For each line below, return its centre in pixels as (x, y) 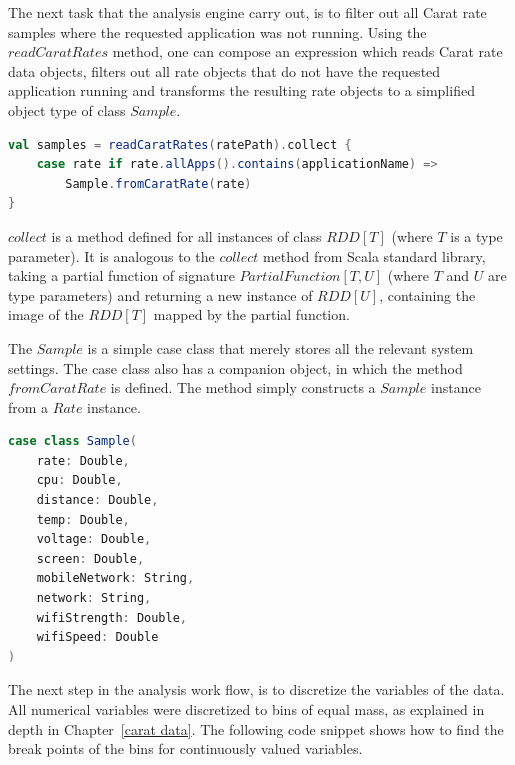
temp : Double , (83, 519)
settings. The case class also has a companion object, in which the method (235, 367)
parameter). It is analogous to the (111, 255)
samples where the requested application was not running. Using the (217, 31)
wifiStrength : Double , (112, 617)
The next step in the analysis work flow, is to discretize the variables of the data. (256, 689)
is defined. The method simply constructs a (243, 387)
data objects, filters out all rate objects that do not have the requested (224, 70)
